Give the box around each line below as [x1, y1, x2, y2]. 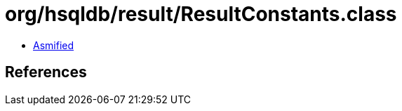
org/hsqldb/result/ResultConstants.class [5, 2, 397, 26]
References [5, 63, 87, 81]
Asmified [33, 39, 74, 51]
